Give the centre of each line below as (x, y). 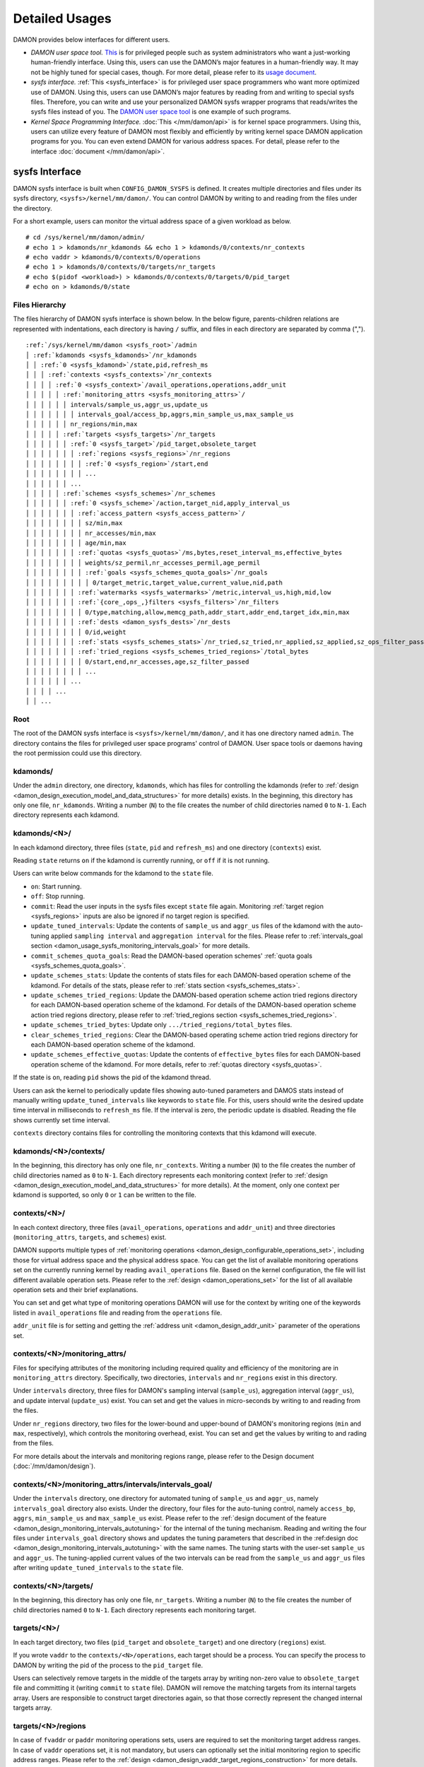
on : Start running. (56, 886)
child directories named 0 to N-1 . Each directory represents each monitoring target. (135, 1610)
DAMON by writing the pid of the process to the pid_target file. (108, 1665)
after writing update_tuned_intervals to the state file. (98, 1568)
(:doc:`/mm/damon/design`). (54, 1466)
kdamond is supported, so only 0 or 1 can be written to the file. (105, 1195)
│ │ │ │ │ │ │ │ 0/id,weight (76, 632)
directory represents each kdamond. (66, 815)
